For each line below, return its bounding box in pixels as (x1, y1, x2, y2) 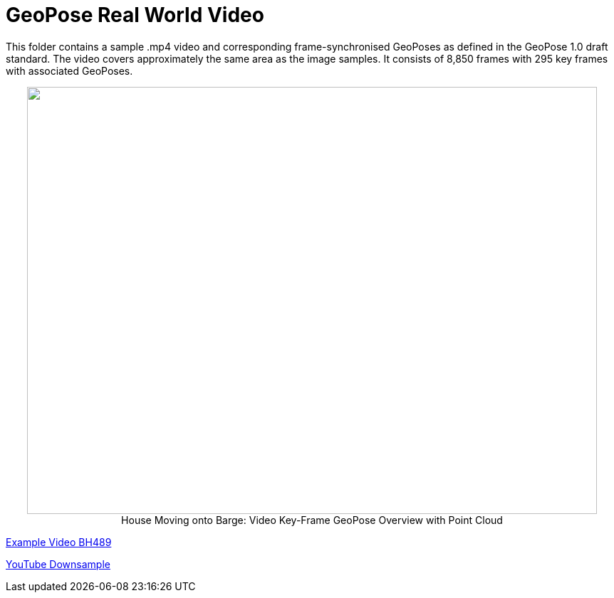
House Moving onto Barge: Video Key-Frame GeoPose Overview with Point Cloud (121, 513, 503, 526)
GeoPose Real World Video (6, 3, 264, 27)
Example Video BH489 (6, 535, 112, 548)
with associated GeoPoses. (6, 64, 133, 77)
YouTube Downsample (6, 557, 110, 570)
